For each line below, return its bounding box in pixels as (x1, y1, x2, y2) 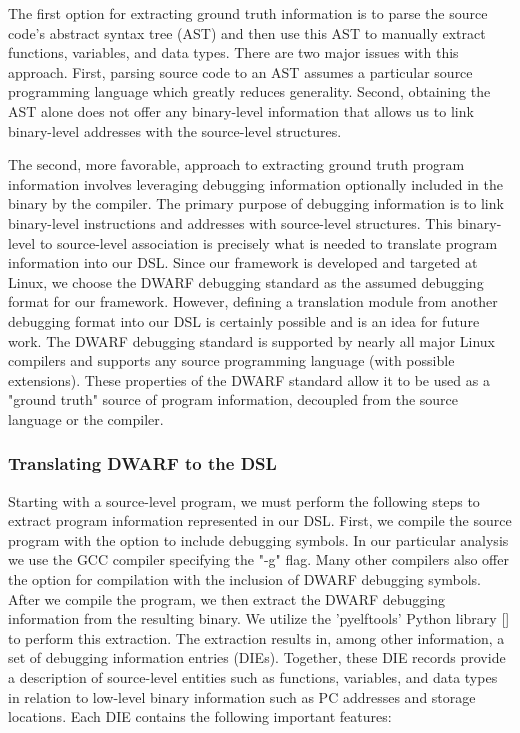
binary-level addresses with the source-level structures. (8, 120, 342, 141)
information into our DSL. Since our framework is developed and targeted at (8, 252, 478, 273)
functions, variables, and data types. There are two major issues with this (8, 42, 459, 63)
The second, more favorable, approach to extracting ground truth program (8, 154, 465, 175)
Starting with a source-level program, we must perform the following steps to (8, 490, 480, 511)
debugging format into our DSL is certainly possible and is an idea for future (8, 310, 480, 331)
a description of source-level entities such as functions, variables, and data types (8, 667, 498, 688)
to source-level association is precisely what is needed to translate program (39, 232, 498, 253)
